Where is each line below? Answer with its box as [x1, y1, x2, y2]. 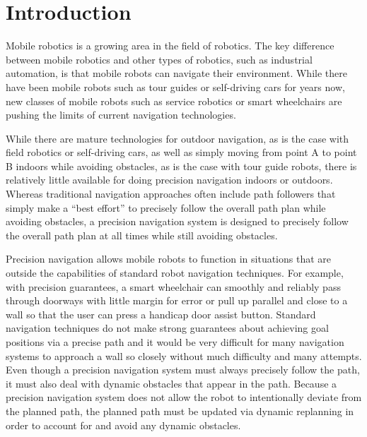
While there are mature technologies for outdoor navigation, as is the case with [6, 131, 349, 145]
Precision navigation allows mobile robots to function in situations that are [6, 251, 332, 266]
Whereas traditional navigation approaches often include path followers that [6, 186, 336, 201]
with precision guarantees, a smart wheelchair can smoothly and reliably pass [6, 279, 341, 294]
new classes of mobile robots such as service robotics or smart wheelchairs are [6, 93, 342, 108]
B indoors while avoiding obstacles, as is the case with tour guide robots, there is [6, 158, 357, 173]
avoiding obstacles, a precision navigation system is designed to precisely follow [6, 214, 349, 229]
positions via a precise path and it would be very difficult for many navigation [6, 335, 344, 349]
